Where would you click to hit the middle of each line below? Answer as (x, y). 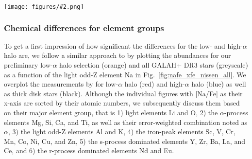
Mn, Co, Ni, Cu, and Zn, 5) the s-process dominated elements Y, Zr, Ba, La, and (125, 141)
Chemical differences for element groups (84, 27)
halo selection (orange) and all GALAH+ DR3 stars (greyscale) (154, 65)
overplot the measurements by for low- (61, 84)
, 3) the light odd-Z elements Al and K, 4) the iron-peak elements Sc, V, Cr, (122, 132)
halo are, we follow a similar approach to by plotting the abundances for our (118, 55)
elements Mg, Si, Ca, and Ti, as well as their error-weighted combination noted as (126, 122)
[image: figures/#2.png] (44, 7)
